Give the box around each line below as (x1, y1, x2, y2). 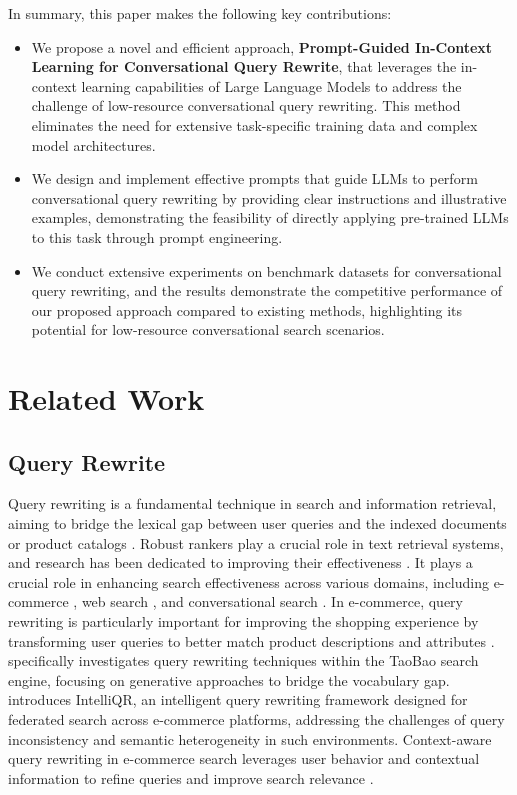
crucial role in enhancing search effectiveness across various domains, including (8, 571, 489, 592)
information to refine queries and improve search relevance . (8, 767, 374, 788)
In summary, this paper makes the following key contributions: (8, 3, 392, 23)
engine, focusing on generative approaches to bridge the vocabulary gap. (8, 669, 450, 690)
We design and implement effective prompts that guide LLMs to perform (31, 168, 478, 189)
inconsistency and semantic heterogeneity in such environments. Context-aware (8, 728, 492, 749)
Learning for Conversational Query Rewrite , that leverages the (31, 56, 457, 77)
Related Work (8, 378, 205, 419)
